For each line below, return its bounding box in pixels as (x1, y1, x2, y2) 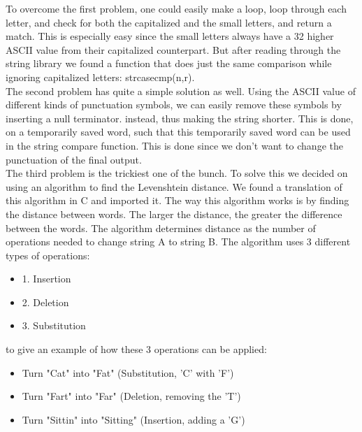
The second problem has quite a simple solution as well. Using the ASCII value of (6, 83, 356, 98)
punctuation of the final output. (6, 152, 142, 166)
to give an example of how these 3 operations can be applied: (6, 342, 267, 357)
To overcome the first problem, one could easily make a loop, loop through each (6, 1, 347, 15)
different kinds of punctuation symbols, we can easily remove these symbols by (6, 97, 342, 112)
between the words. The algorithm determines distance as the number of (6, 220, 316, 235)
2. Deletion (22, 294, 69, 309)
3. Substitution (22, 318, 86, 333)
